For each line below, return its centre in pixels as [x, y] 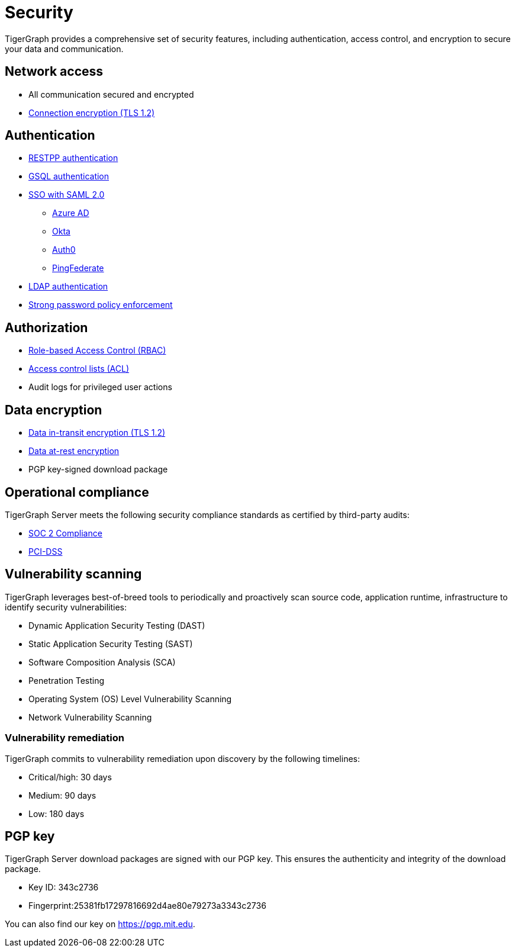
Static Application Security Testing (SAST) [111, 644]
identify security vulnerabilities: [66, 607]
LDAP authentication [68, 287]
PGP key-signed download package [98, 469]
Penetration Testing [67, 680]
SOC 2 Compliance [65, 533]
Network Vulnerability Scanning [90, 717]
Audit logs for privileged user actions [100, 387]
